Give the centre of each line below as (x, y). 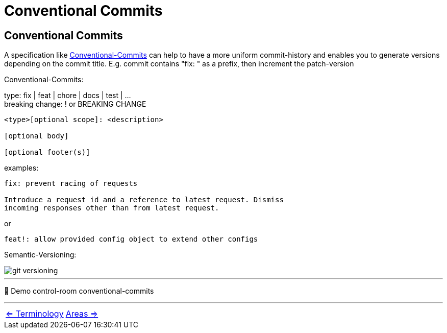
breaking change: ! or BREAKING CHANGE (75, 104)
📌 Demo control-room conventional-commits (79, 291)
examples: (21, 168)
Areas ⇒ (82, 314)
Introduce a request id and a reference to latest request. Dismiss (144, 200)
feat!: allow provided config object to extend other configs (131, 239)
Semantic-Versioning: (40, 255)
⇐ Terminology (35, 314)
